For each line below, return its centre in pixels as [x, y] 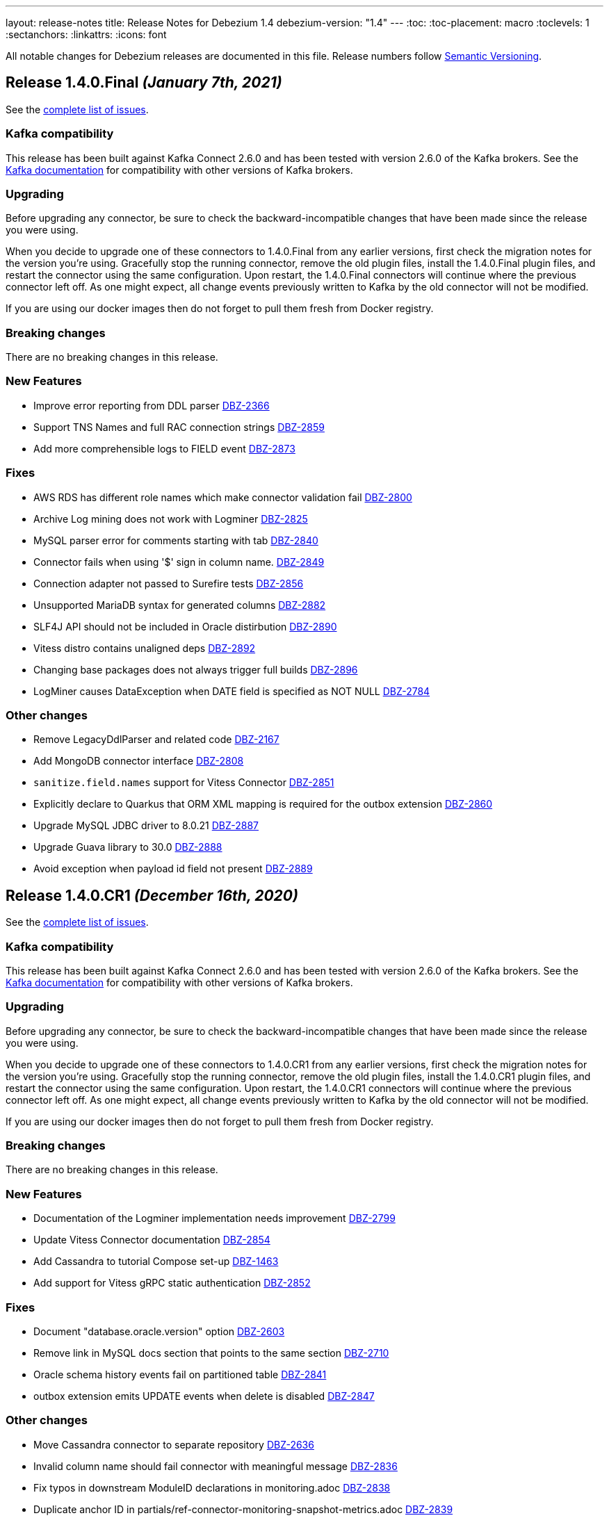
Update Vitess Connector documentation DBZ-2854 [152, 1240]
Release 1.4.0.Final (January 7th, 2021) [144, 83]
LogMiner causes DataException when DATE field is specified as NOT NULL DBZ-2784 [232, 691]
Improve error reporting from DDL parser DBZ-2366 [152, 405]
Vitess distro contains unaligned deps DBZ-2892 [145, 648]
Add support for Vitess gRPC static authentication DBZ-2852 [172, 1283]
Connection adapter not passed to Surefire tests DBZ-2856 [169, 583]
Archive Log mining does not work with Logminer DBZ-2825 [171, 519]
